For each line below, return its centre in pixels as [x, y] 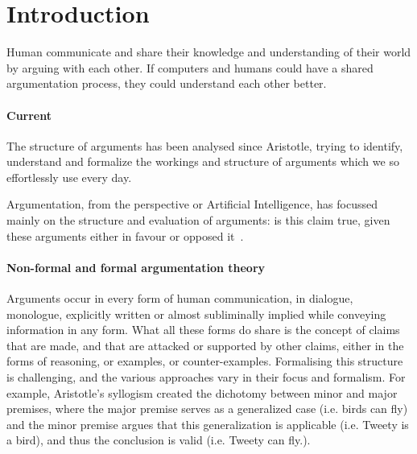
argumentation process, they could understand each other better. [167, 83]
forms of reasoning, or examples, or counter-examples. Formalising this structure [205, 361]
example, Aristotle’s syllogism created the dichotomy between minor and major [202, 392]
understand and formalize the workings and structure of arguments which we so [203, 161]
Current [29, 115]
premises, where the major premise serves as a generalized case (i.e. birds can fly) [207, 409]
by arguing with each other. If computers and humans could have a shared [190, 67]
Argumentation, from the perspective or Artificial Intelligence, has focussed [192, 204]
